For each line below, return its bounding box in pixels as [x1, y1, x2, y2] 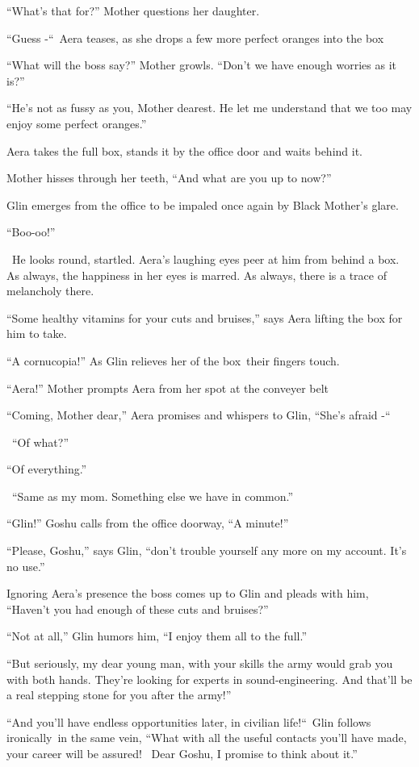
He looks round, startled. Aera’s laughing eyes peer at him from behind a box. [11, 250, 400, 267]
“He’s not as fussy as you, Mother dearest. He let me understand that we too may [6, 99, 413, 116]
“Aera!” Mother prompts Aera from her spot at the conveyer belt [6, 379, 329, 396]
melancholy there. [6, 282, 94, 299]
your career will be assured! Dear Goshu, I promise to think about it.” [6, 745, 358, 761]
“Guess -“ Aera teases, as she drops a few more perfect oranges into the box [6, 29, 384, 46]
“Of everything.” [6, 461, 87, 477]
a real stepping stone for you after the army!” [6, 686, 232, 703]
